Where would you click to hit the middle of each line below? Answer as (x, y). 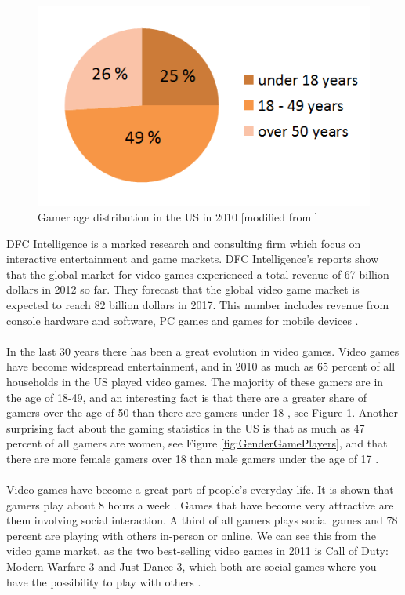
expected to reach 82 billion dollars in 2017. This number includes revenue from (198, 304)
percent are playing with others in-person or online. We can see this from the (191, 535)
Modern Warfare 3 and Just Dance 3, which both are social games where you (192, 566)
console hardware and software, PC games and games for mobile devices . (183, 320)
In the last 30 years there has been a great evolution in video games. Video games (203, 350)
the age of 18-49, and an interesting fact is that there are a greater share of (187, 397)
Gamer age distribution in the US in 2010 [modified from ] (178, 216)
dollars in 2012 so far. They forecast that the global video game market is (183, 289)
